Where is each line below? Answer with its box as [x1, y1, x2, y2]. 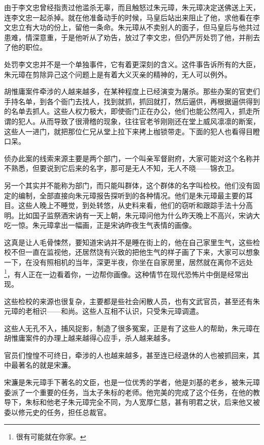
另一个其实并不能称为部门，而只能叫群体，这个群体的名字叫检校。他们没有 [4, 180, 253, 190]
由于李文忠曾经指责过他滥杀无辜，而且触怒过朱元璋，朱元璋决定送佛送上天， [4, 2, 260, 12]
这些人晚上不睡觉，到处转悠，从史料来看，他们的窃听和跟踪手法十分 [18, 200, 246, 211]
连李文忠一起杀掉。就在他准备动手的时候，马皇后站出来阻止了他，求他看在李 [4, 12, 260, 22]
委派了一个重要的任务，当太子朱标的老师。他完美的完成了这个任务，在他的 [4, 387, 253, 397]
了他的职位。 [4, 42, 47, 52]
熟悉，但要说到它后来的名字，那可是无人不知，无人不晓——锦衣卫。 [11, 163, 239, 173]
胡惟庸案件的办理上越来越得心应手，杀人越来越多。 [4, 333, 175, 343]
